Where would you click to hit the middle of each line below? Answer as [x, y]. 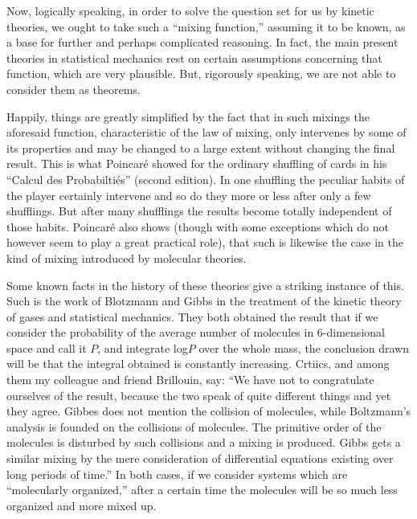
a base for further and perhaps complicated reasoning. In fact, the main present [202, 42]
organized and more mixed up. [82, 505]
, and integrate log [143, 347]
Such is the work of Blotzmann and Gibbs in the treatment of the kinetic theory [204, 301]
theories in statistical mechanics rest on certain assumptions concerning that [194, 57]
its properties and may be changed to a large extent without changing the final [201, 147]
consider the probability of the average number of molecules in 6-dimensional [196, 332]
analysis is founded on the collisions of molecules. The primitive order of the [194, 426]
